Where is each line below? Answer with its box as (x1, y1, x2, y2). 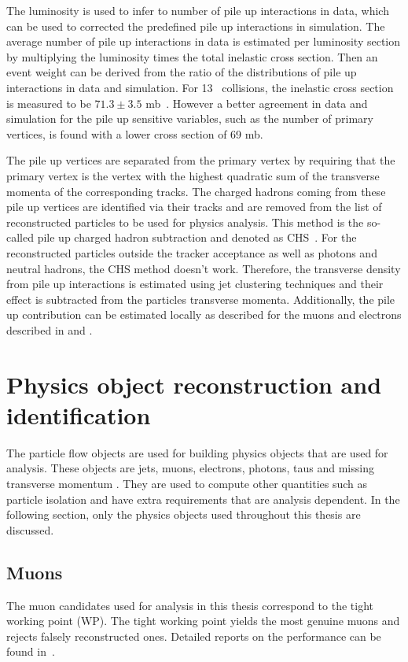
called (6, 229, 34, 246)
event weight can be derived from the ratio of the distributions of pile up (6, 64, 357, 80)
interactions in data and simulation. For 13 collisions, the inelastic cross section (6, 79, 394, 95)
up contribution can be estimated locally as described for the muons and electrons (6, 306, 402, 323)
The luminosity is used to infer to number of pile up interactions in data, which (6, 2, 389, 18)
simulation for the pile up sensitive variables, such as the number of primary (6, 110, 373, 127)
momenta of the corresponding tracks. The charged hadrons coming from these (6, 183, 386, 199)
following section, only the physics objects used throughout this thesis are (6, 506, 361, 523)
